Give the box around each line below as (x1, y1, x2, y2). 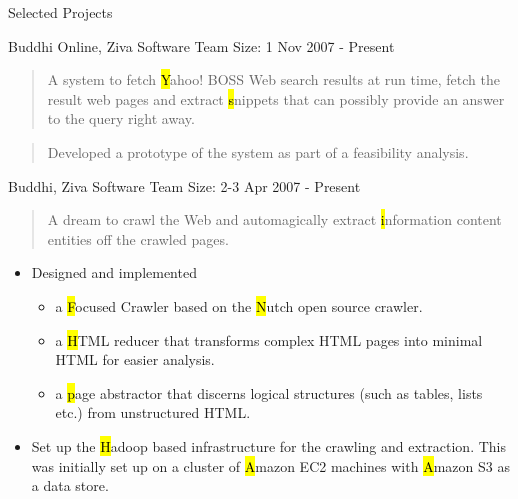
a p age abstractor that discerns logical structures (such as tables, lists (55, 382, 483, 403)
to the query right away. (47, 108, 195, 129)
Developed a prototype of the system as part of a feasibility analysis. (47, 141, 469, 162)
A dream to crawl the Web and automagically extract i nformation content (47, 209, 502, 230)
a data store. (31, 475, 109, 496)
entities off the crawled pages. (47, 228, 229, 249)
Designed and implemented (31, 262, 197, 283)
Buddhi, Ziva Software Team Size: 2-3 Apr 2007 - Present (8, 175, 361, 196)
